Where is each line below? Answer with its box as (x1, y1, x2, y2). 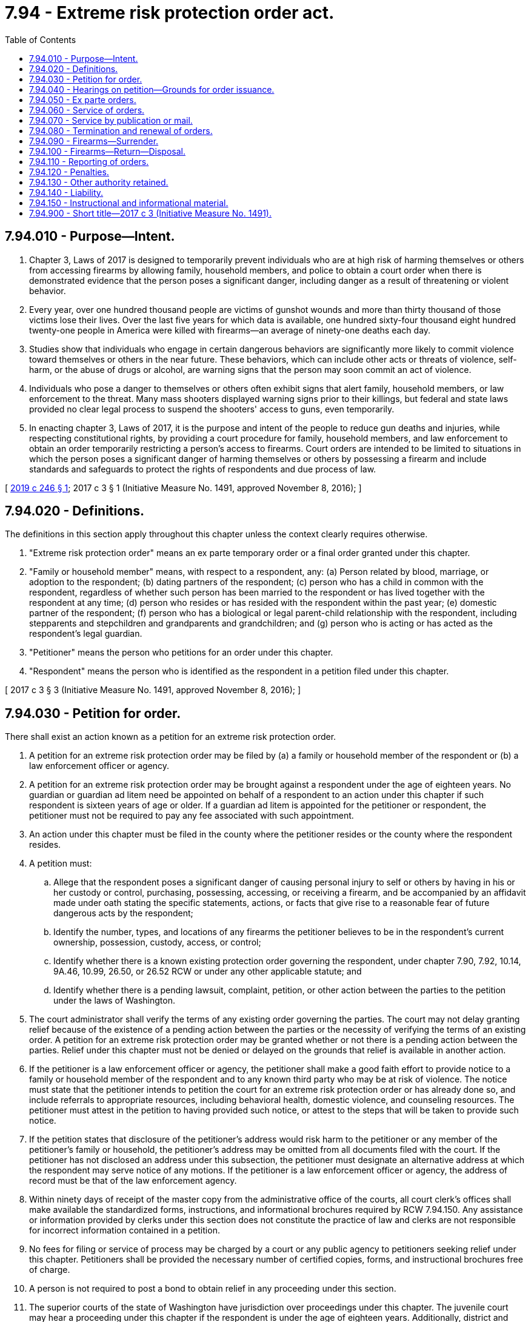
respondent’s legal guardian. (29, 628, 142, 639)
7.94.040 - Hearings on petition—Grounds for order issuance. (29, 84, 275, 95)
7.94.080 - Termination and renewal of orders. (29, 125, 213, 136)
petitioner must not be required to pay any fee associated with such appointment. (29, 810, 354, 821)
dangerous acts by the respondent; (53, 908, 193, 919)
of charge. (29, 1264, 70, 1275)
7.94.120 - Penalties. (29, 166, 109, 177)
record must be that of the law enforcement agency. (29, 1175, 237, 1186)
